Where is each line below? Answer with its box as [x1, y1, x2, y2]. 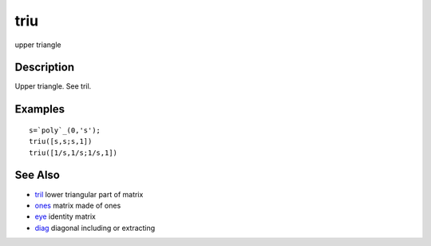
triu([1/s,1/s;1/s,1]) [29, 148, 118, 157]
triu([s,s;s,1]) [29, 137, 93, 146]
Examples [14, 102, 65, 116]
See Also [14, 169, 60, 182]
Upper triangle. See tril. [14, 81, 92, 91]
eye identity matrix [34, 212, 96, 221]
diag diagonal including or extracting [34, 223, 156, 232]
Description [14, 61, 75, 74]
